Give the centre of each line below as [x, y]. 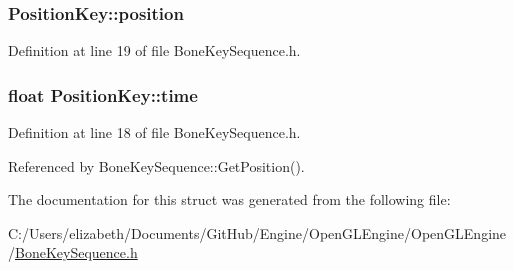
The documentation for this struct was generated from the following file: [229, 199]
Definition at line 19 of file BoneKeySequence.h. [154, 50]
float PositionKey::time [103, 94]
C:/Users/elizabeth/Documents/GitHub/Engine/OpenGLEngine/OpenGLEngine [257, 232]
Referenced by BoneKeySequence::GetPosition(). [156, 165]
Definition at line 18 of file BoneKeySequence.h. [154, 132]
